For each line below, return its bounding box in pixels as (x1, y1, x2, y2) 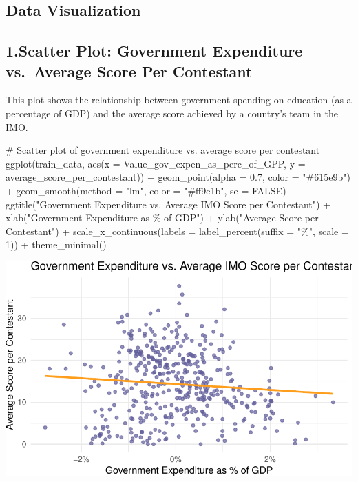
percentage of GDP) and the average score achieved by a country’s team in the (6, 106, 338, 120)
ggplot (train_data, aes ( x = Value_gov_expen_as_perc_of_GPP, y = (6, 156, 306, 170)
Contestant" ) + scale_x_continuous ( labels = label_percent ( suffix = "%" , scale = (6, 223, 349, 238)
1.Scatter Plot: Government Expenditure (6, 40, 303, 61)
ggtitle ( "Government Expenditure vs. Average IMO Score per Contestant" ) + (6, 197, 330, 211)
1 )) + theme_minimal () (6, 237, 107, 252)
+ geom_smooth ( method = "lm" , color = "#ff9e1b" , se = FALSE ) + (6, 183, 297, 197)
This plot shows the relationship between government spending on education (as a (6, 92, 352, 107)
